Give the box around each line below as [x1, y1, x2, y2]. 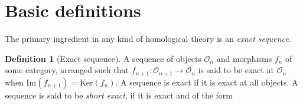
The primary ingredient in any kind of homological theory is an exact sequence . [5, 32, 291, 45]
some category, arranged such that [5, 64, 129, 76]
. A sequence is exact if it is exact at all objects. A [115, 76, 298, 88]
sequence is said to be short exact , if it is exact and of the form [5, 88, 233, 101]
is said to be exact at [198, 64, 275, 76]
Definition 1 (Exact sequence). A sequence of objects [5, 52, 201, 64]
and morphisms [216, 52, 272, 64]
